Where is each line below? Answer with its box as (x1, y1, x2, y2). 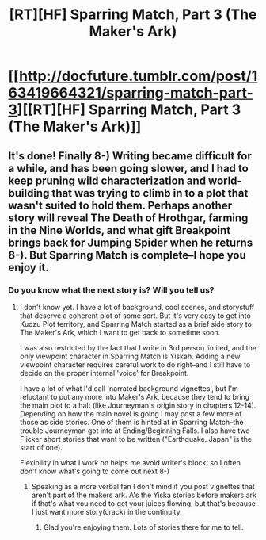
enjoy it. (8, 260, 49, 274)
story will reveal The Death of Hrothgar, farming (8, 211, 249, 224)
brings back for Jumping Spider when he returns (8, 236, 253, 249)
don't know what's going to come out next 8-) (19, 466, 170, 476)
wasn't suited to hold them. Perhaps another (8, 198, 233, 212)
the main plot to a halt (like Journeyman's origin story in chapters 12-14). (19, 400, 256, 410)
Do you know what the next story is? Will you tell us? (8, 284, 215, 295)
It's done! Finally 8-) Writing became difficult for (8, 149, 252, 163)
